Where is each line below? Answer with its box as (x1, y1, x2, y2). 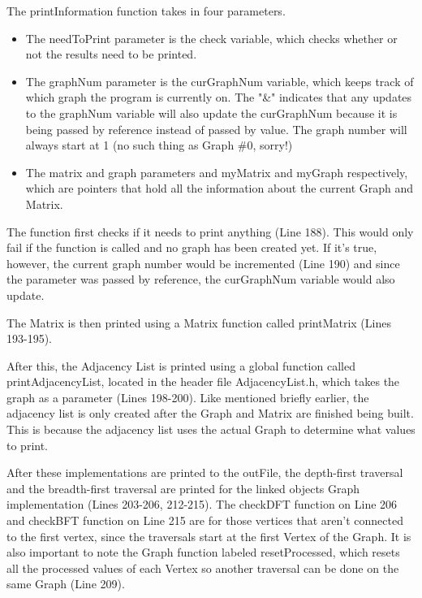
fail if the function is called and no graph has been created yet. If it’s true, (6, 239, 377, 256)
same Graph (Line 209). (6, 575, 125, 592)
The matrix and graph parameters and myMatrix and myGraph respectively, (25, 163, 408, 180)
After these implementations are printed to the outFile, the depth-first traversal (6, 464, 403, 481)
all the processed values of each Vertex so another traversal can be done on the (6, 559, 399, 576)
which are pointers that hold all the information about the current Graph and (25, 180, 414, 197)
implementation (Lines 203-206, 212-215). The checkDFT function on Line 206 (6, 496, 398, 513)
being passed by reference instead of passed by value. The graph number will (25, 120, 407, 137)
